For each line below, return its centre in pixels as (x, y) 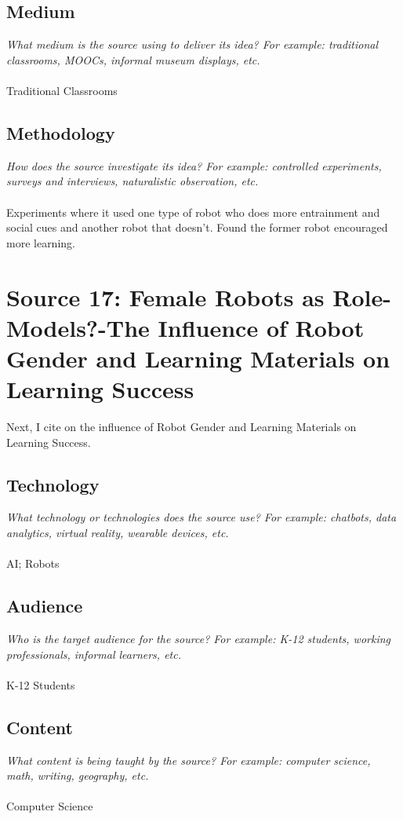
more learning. (41, 242)
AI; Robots (33, 563)
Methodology (61, 132)
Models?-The (78, 327)
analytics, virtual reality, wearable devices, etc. (118, 533)
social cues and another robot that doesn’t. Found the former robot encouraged (197, 227)
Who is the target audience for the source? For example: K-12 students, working (198, 638)
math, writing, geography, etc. (78, 775)
